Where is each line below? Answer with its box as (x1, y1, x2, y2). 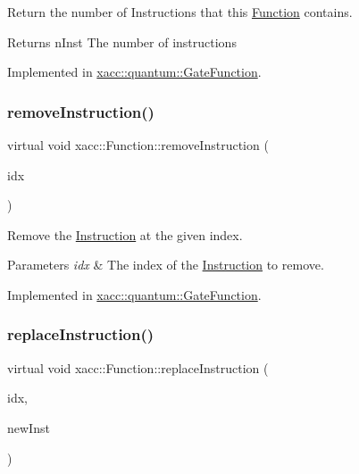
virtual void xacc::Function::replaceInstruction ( (7, 358, 269, 377)
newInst (7, 418, 50, 437)
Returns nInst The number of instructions (7, 32, 237, 51)
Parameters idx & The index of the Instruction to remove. (7, 255, 324, 274)
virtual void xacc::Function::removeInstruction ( (7, 136, 269, 154)
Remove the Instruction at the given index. (7, 225, 243, 244)
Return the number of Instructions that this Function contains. (7, 3, 353, 21)
